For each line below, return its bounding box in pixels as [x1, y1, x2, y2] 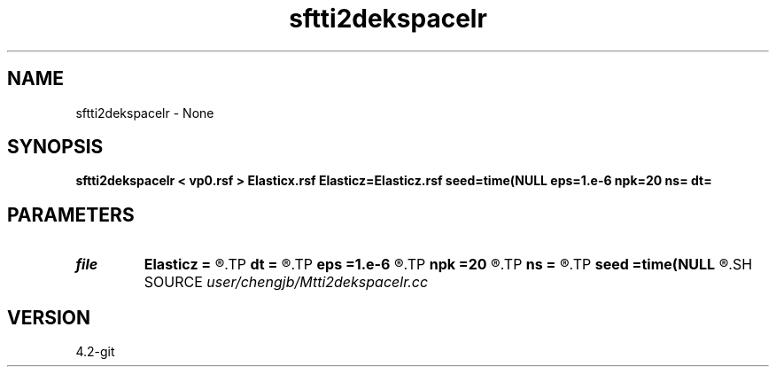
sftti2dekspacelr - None [75, 105, 214, 121]
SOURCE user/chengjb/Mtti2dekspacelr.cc [144, 273, 429, 292]
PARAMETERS [7, 203, 135, 226]
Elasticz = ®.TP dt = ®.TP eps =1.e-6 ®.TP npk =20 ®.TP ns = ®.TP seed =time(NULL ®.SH [144, 255, 753, 274]
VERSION [7, 306, 91, 329]
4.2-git [75, 344, 115, 360]
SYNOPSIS [7, 136, 104, 159]
